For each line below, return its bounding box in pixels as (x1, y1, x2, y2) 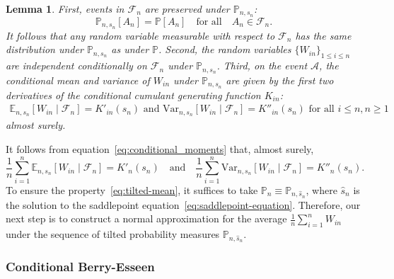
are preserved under (144, 1, 230, 16)
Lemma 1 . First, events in (6, 1, 124, 16)
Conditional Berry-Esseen (6, 258, 155, 275)
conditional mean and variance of (6, 72, 150, 87)
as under (111, 42, 149, 57)
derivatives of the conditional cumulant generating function (6, 87, 261, 102)
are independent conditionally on (6, 58, 147, 73)
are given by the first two (226, 72, 334, 87)
